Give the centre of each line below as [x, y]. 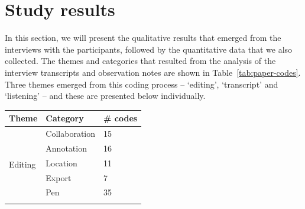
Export [59, 177]
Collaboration [71, 134]
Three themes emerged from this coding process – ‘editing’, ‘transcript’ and [142, 84]
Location [61, 163]
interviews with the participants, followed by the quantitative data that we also [149, 49]
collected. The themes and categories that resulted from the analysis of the [140, 61]
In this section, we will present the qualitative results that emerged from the [143, 38]
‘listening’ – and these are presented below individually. [105, 96]
